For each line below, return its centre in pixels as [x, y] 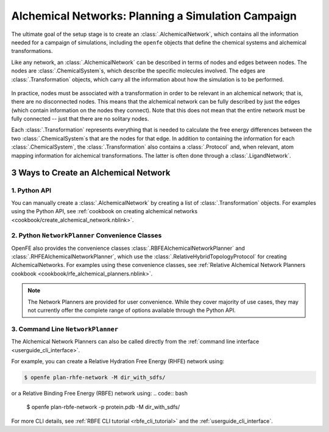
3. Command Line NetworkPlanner [65, 329]
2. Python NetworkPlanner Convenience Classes [87, 236]
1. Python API [31, 191]
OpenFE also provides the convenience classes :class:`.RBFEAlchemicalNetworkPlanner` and [128, 248]
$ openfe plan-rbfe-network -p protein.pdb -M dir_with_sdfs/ [103, 407]
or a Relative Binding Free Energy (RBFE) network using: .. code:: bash [100, 393]
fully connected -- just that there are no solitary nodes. [80, 119]
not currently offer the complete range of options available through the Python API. [132, 310]
